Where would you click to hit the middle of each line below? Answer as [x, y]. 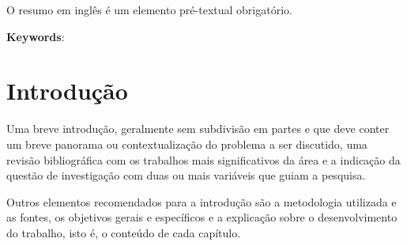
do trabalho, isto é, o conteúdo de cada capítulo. [124, 232]
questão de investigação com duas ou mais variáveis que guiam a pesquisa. [186, 175]
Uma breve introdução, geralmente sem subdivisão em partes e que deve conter [198, 129]
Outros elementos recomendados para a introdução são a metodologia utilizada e [202, 201]
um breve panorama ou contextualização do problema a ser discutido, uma [187, 144]
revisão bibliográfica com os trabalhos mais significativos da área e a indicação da [203, 159]
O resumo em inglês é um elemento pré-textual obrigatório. [149, 9]
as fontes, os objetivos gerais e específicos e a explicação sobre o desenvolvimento [202, 217]
